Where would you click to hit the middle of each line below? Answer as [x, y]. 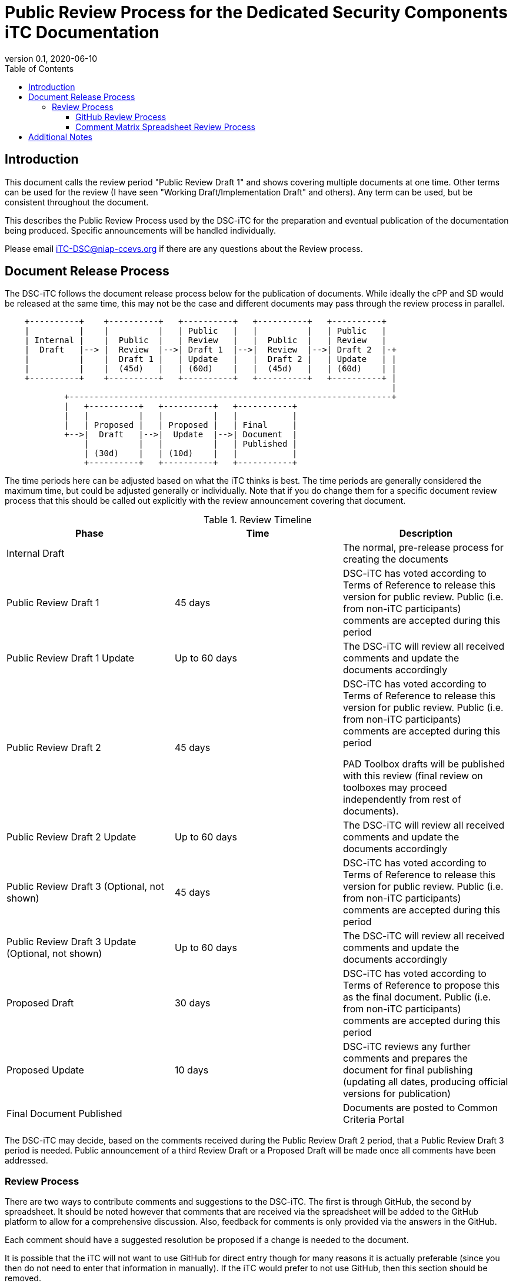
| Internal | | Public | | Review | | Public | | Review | [206, 340]
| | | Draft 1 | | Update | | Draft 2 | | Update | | [210, 359]
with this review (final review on [413, 776]
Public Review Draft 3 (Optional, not [85, 887]
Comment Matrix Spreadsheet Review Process [165, 127]
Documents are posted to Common [420, 1108]
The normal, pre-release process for [423, 548]
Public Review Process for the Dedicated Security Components [256, 12]
